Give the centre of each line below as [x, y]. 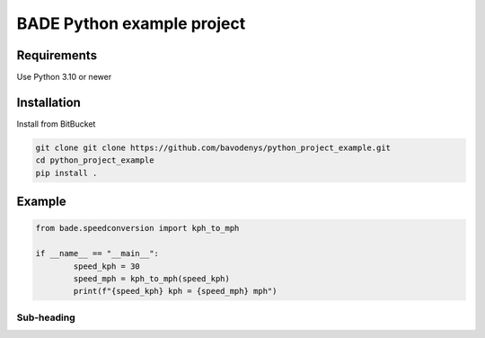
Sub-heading [46, 317]
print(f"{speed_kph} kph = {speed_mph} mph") [175, 291]
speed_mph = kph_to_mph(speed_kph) [152, 278]
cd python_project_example [95, 160]
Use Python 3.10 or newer [64, 77]
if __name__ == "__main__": [97, 253]
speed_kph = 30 [107, 266]
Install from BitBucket [56, 124]
